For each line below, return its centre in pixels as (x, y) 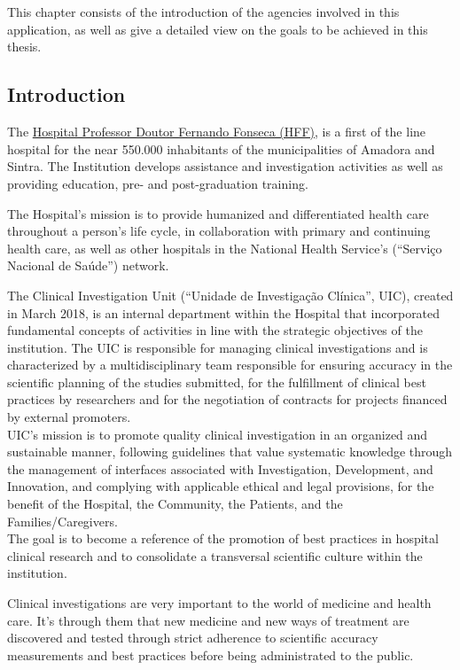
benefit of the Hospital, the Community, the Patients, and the (175, 504)
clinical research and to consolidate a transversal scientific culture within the (215, 555)
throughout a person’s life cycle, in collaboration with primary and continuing (219, 231)
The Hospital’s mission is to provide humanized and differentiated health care (218, 213)
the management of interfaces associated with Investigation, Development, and (220, 468)
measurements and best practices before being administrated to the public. (211, 654)
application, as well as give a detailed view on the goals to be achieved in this (218, 29)
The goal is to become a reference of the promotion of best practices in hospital (223, 538)
